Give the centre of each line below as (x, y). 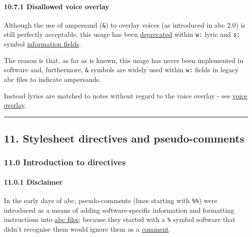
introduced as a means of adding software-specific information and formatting (119, 210)
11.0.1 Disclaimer (33, 182)
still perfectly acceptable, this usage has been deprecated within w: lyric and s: (122, 34)
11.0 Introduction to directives (65, 162)
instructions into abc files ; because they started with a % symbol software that (120, 219)
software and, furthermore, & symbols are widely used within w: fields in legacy (121, 70)
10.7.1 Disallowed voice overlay (57, 6)
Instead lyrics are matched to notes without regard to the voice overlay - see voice (126, 95)
